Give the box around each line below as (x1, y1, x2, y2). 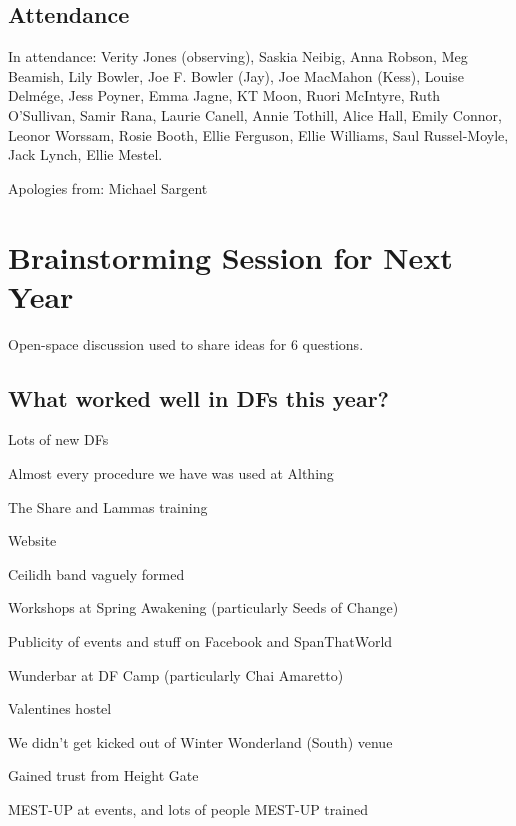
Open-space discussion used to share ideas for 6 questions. (8, 333, 364, 354)
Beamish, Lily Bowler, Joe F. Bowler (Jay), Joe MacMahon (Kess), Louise (8, 65, 464, 86)
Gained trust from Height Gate (8, 765, 199, 786)
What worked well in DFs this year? (8, 382, 390, 413)
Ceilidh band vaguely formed (8, 563, 185, 584)
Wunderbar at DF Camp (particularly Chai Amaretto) (8, 664, 344, 685)
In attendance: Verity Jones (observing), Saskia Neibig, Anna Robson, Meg (8, 46, 468, 67)
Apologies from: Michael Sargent (8, 177, 208, 198)
